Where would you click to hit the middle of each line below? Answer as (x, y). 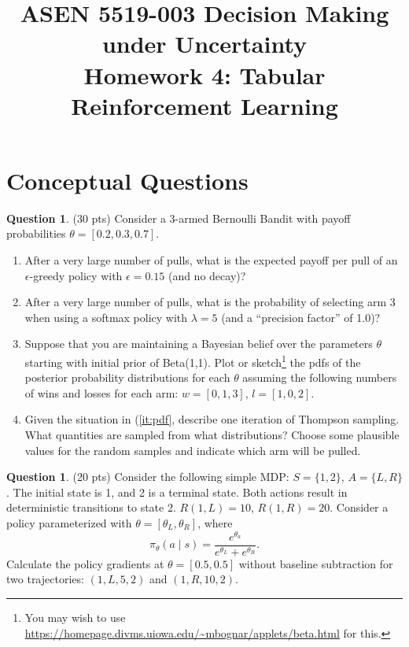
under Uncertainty (204, 44)
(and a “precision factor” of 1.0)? (301, 317)
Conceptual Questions (127, 180)
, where (215, 523)
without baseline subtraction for (316, 563)
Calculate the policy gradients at (85, 563)
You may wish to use (75, 617)
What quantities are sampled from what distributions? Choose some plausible (212, 435)
